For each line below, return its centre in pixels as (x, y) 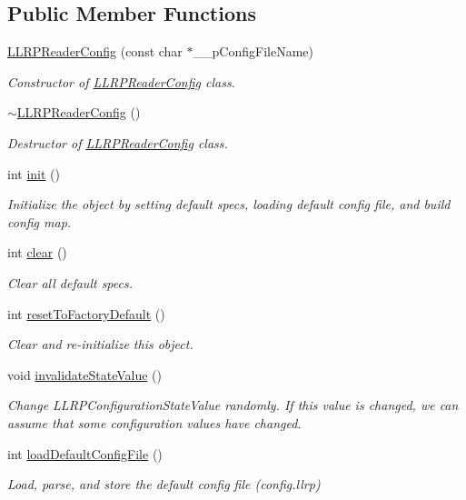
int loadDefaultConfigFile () (85, 453)
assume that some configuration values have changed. (154, 422)
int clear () (37, 252)
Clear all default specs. (70, 282)
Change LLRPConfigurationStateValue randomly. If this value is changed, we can (233, 405)
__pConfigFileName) (253, 51)
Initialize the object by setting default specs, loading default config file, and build (229, 204)
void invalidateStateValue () (84, 374)
